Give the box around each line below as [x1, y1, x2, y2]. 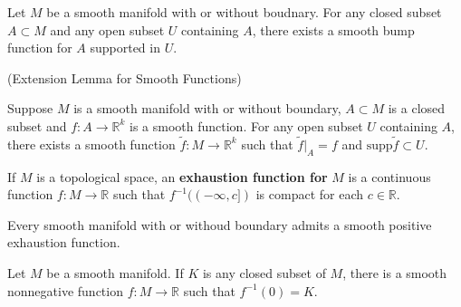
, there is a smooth [342, 263, 447, 282]
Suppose [7, 99, 53, 118]
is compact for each [255, 185, 364, 204]
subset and [7, 116, 67, 135]
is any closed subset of [202, 263, 326, 282]
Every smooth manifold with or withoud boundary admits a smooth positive [7, 215, 432, 234]
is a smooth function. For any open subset [130, 116, 363, 135]
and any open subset [50, 20, 165, 39]
